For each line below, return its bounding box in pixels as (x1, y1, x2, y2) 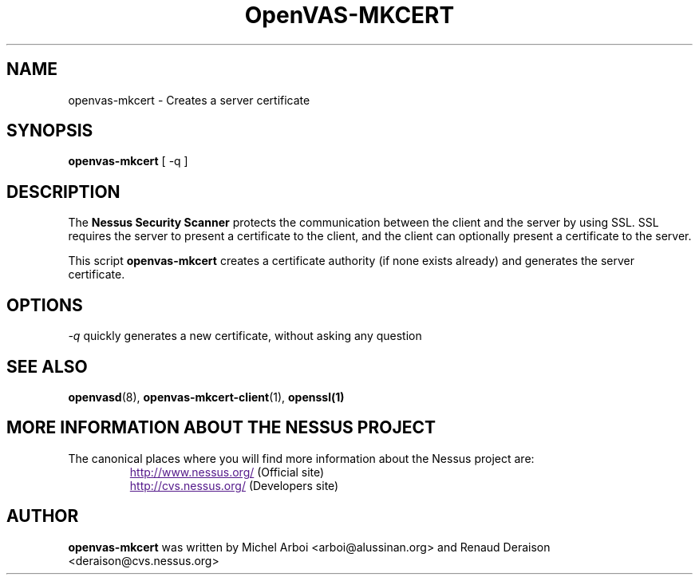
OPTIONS (6, 294, 83, 315)
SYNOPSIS (6, 121, 93, 141)
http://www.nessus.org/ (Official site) (129, 464, 325, 479)
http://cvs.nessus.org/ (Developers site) (129, 478, 339, 492)
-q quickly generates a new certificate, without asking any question (68, 329, 422, 343)
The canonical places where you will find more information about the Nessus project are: (68, 451, 535, 465)
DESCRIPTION (6, 181, 120, 202)
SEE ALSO (6, 356, 88, 377)
